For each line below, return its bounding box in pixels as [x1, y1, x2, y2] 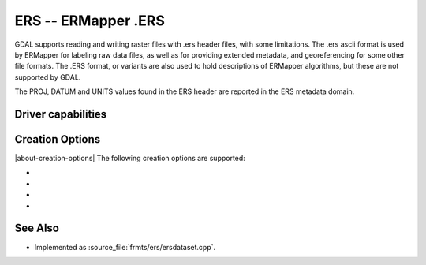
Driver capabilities [14, 107, 107, 121]
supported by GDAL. [14, 72, 81, 82]
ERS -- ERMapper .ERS [14, 12, 166, 29]
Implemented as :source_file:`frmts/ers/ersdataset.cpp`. [34, 242, 216, 252]
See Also [14, 222, 59, 235]
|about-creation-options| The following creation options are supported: [14, 154, 246, 163]
